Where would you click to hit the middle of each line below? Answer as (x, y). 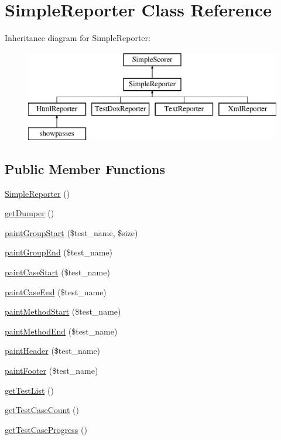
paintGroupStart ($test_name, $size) (71, 232)
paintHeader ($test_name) (53, 351)
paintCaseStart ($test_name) (57, 272)
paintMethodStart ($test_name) (63, 311)
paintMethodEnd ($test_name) (61, 331)
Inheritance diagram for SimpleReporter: (78, 38)
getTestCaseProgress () (46, 429)
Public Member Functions (85, 168)
